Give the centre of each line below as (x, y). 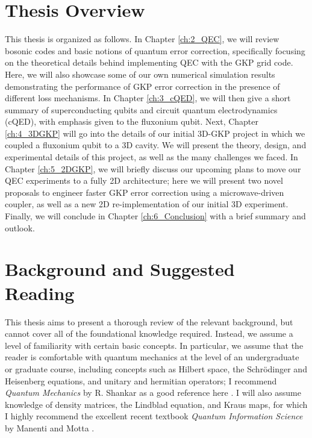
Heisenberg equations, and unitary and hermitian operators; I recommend (141, 380)
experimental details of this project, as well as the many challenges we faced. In (151, 157)
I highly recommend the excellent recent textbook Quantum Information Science (154, 416)
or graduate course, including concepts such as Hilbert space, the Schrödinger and (156, 368)
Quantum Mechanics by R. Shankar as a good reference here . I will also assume (153, 393)
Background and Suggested (120, 269)
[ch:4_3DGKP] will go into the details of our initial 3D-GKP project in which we (155, 133)
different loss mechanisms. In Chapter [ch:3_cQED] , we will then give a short (148, 98)
